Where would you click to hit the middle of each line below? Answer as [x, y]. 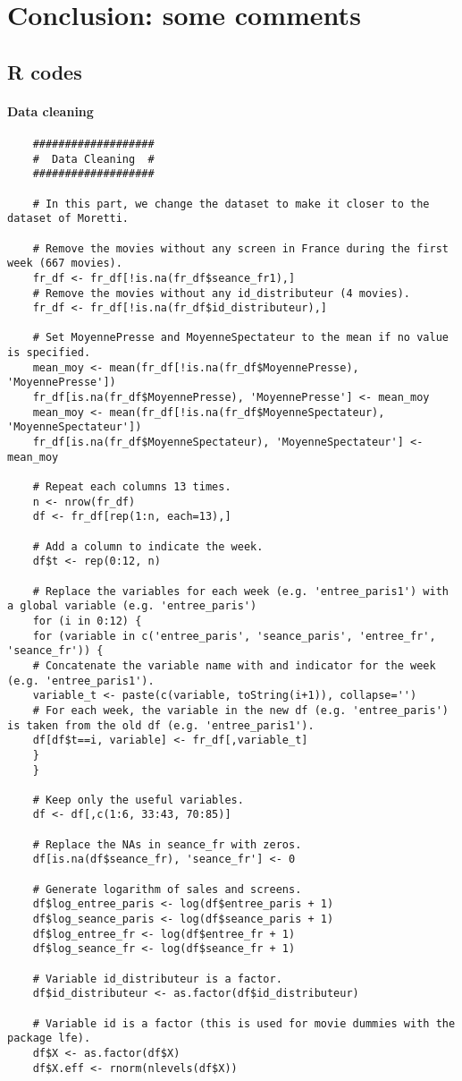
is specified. [49, 353]
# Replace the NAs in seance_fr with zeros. [167, 844]
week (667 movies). [65, 264]
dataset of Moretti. [68, 219]
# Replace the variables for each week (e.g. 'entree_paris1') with [240, 591]
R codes [45, 71]
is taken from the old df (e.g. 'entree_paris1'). [161, 725]
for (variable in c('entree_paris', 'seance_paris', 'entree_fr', [234, 636]
